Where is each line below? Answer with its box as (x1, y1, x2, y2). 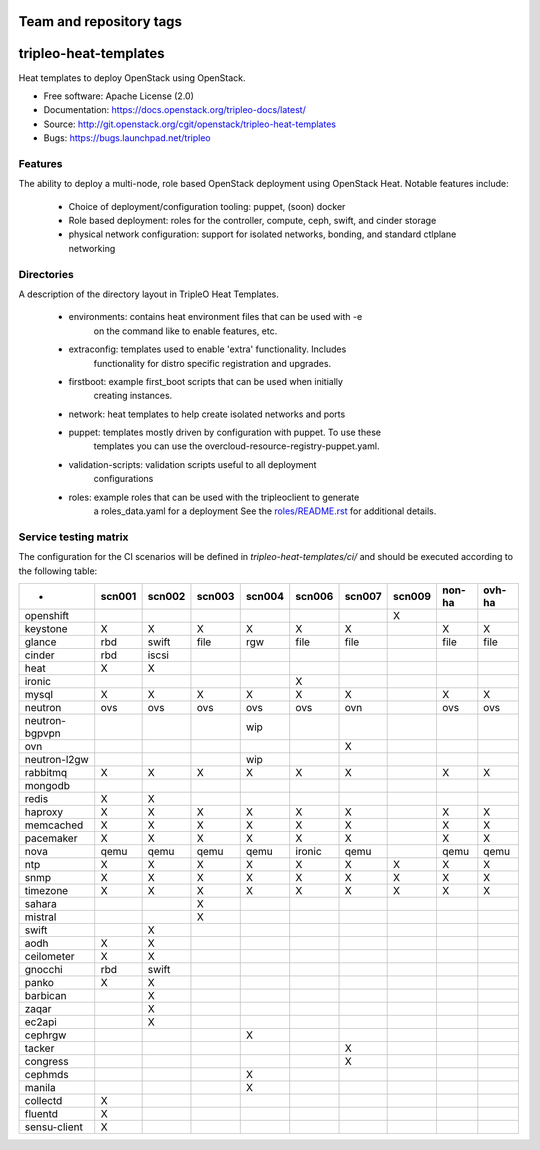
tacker (24, 1041, 55, 1055)
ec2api (24, 1015, 57, 1029)
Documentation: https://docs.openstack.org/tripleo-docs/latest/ (43, 104, 307, 116)
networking (68, 242, 116, 254)
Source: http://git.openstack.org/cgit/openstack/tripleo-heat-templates (43, 118, 337, 130)
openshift (24, 608, 70, 622)
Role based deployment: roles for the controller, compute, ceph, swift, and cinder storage (68, 215, 437, 227)
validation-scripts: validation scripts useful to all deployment (68, 458, 317, 470)
